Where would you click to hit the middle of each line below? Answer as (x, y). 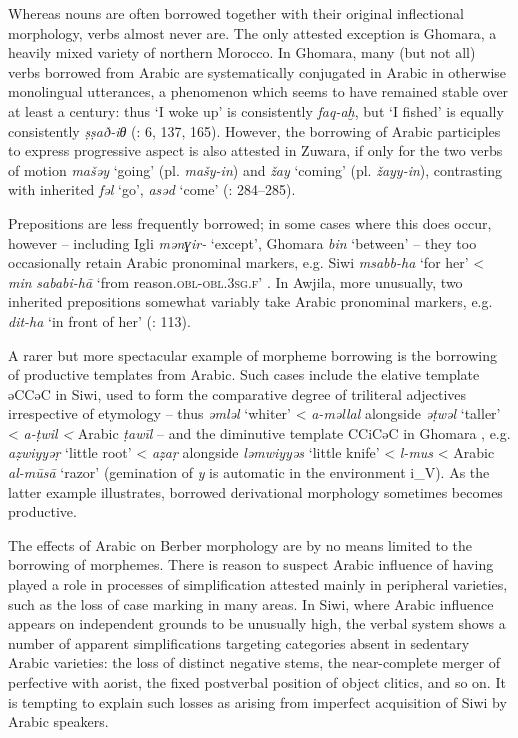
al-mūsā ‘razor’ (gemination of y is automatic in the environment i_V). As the (249, 472)
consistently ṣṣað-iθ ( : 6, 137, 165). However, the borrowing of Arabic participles (254, 130)
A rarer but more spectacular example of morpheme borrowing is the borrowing (252, 354)
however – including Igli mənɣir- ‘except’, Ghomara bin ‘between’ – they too (242, 242)
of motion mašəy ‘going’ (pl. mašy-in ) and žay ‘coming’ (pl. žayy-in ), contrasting (255, 169)
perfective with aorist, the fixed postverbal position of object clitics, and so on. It (257, 682)
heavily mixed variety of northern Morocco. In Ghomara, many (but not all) (242, 52)
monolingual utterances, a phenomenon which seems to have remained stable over (258, 91)
